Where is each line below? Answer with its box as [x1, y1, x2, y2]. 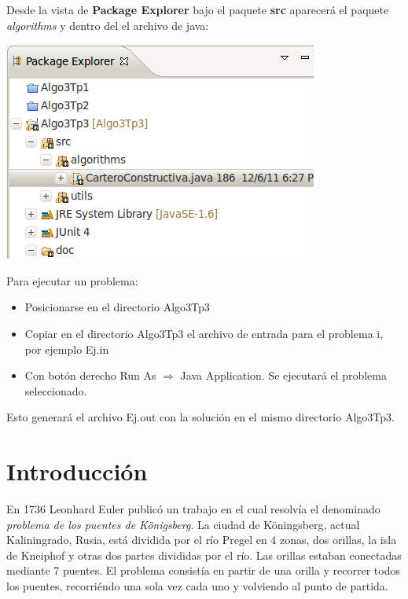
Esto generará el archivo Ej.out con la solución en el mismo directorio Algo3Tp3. [6, 409, 395, 425]
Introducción [6, 455, 148, 487]
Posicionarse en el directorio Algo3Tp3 [24, 299, 210, 315]
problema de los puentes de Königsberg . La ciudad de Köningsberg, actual [6, 516, 360, 532]
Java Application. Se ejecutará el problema [180, 367, 388, 384]
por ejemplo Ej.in [24, 340, 109, 357]
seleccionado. [24, 382, 87, 399]
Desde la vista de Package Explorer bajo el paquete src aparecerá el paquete [6, 2, 389, 17]
